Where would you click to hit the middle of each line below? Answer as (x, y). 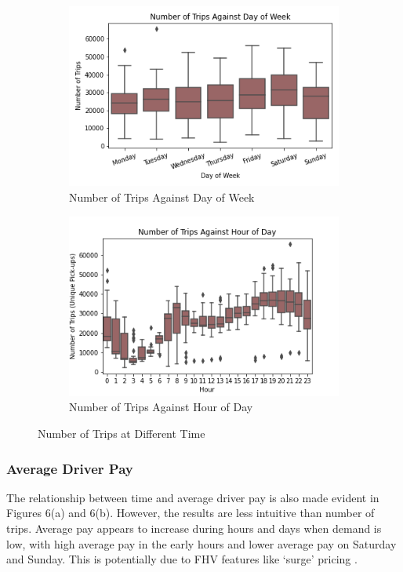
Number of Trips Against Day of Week (162, 197)
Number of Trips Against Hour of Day (161, 407)
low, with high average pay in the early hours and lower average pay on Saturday (201, 543)
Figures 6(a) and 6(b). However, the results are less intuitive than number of (191, 513)
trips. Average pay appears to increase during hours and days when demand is (194, 528)
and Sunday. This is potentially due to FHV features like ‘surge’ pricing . (182, 559)
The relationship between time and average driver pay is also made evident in (193, 497)
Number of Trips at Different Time (122, 434)
